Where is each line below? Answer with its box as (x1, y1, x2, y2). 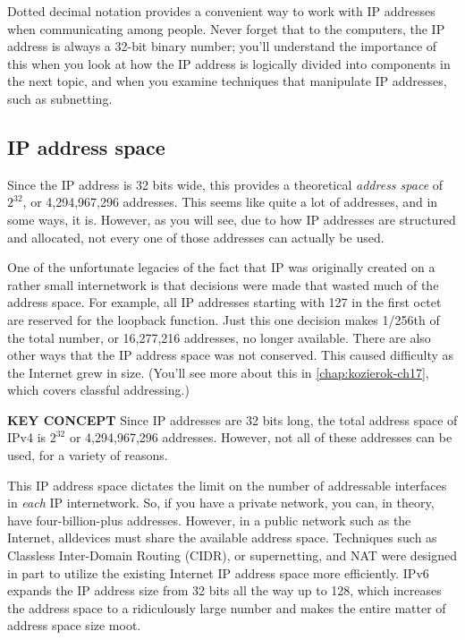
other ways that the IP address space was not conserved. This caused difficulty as (7, 346, 454, 364)
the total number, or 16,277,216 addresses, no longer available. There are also (7, 328, 431, 346)
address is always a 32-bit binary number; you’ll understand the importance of (7, 37, 437, 55)
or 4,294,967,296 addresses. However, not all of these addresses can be (69, 428, 452, 447)
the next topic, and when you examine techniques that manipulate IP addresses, (7, 72, 447, 90)
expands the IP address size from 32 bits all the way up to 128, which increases (7, 581, 442, 600)
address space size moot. (7, 616, 141, 635)
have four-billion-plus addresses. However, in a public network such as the (7, 510, 411, 529)
